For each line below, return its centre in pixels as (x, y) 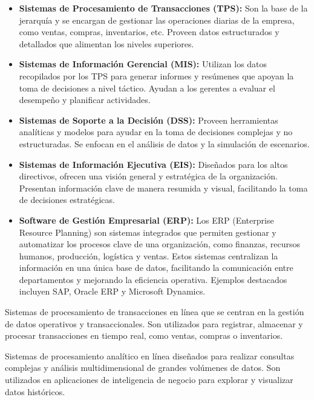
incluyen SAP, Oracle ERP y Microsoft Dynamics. (112, 291)
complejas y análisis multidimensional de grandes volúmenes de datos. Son (143, 368)
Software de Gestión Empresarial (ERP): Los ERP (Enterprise (146, 220)
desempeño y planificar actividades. (85, 100)
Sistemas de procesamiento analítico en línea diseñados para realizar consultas (150, 355)
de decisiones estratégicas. (67, 200)
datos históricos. (35, 391)
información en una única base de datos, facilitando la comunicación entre (156, 268)
